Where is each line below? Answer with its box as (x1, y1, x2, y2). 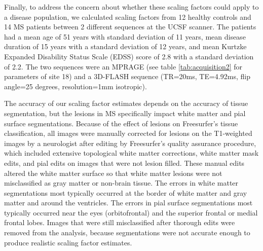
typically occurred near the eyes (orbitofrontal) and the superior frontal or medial (4, 207, 258, 218)
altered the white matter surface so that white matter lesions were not (4, 167, 222, 178)
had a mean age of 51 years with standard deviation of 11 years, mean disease (4, 31, 246, 42)
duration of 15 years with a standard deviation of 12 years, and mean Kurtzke (4, 41, 247, 52)
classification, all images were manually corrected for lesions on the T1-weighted (4, 128, 252, 138)
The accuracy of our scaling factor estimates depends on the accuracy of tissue (4, 98, 248, 109)
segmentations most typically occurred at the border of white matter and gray (4, 187, 247, 198)
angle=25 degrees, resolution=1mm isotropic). (4, 81, 147, 91)
